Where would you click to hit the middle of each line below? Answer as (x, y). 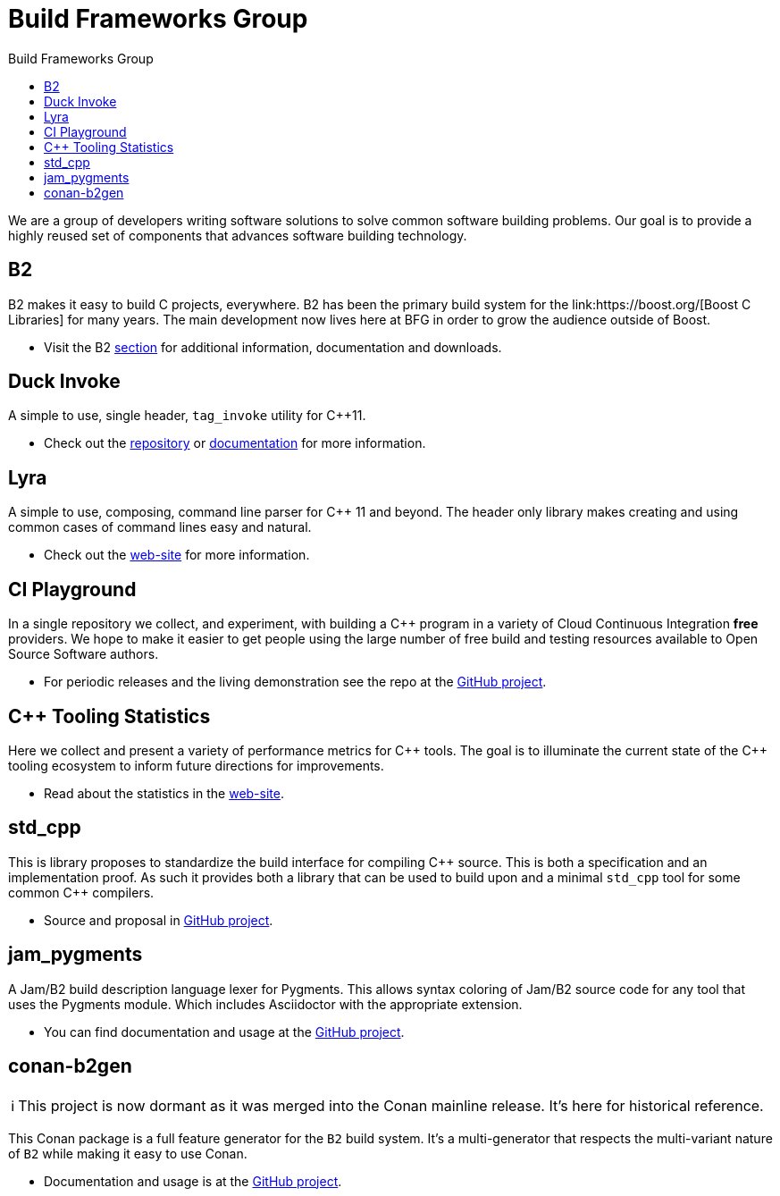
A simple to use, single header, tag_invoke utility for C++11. (187, 416)
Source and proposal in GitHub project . (159, 920)
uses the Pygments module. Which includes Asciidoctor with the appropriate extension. (265, 1004)
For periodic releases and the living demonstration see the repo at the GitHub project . (295, 682)
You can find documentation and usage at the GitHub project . (224, 1032)
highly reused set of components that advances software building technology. (238, 235)
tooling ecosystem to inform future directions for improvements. (196, 765)
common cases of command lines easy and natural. (160, 527)
